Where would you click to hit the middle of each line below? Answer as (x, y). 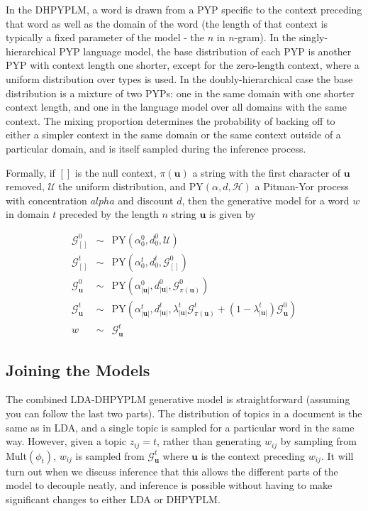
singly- (313, 37)
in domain (28, 214)
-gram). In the (265, 37)
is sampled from (110, 455)
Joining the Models (78, 369)
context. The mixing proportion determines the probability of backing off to (171, 120)
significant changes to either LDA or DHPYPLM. (113, 499)
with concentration (46, 200)
